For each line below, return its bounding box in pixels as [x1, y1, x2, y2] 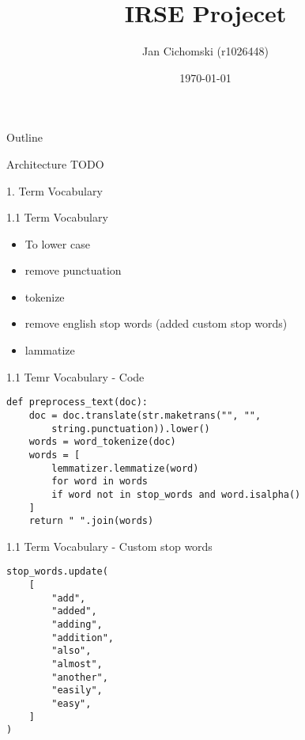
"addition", [51, 632, 115, 643]
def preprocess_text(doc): [6, 397, 148, 408]
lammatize [24, 342, 75, 359]
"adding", [51, 619, 103, 631]
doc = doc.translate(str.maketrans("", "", [28, 409, 262, 421]
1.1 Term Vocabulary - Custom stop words [6, 537, 213, 554]
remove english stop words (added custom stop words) [24, 315, 288, 332]
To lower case [24, 235, 90, 252]
